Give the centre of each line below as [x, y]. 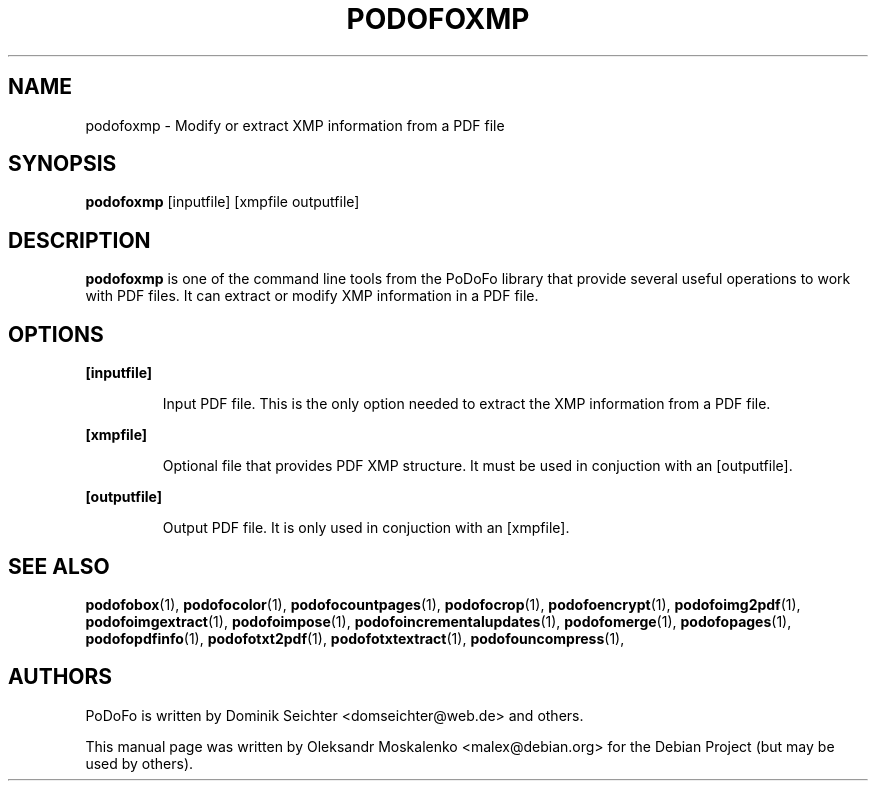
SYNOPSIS [62, 164]
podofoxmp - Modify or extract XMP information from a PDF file [295, 125]
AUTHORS [60, 677]
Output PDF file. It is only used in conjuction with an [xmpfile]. [366, 528]
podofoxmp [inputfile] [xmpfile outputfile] [222, 202]
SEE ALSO [59, 566]
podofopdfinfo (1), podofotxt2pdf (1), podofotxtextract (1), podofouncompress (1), [355, 638]
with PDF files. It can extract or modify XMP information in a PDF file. [312, 296]
